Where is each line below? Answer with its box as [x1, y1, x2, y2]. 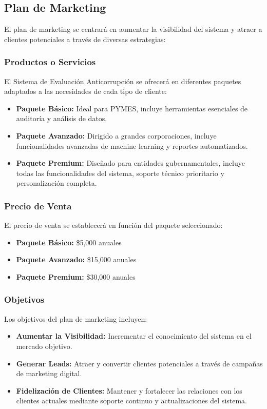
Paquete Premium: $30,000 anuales [16, 271, 136, 282]
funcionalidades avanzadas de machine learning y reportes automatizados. [16, 140, 248, 151]
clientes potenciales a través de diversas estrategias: [4, 33, 166, 44]
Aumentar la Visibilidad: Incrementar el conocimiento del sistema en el [16, 330, 252, 341]
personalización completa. [16, 178, 97, 188]
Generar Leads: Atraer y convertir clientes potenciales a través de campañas [16, 358, 263, 368]
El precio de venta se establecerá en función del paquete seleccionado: [4, 220, 223, 230]
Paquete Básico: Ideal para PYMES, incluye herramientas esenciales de [16, 103, 248, 113]
